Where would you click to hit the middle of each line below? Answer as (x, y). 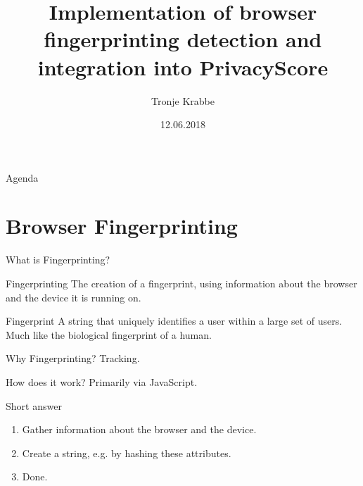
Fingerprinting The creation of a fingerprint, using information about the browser (181, 283)
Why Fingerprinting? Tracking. (73, 358)
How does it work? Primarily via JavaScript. (102, 381)
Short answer (34, 405)
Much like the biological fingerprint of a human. (109, 334)
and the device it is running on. (74, 297)
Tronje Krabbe (183, 100)
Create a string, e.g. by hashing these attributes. (127, 453)
